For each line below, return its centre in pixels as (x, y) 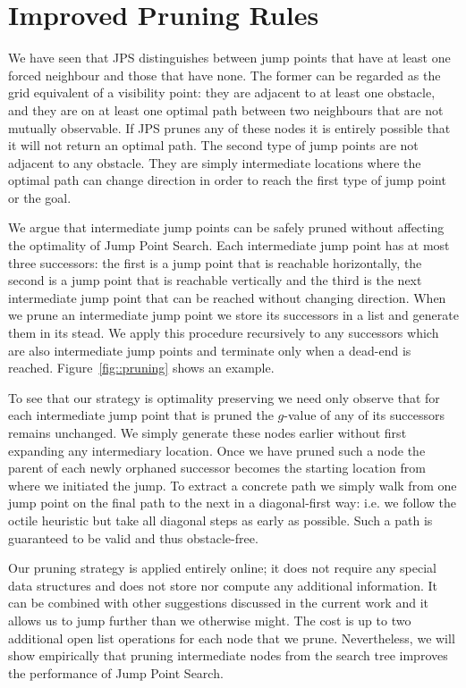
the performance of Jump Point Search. (116, 672)
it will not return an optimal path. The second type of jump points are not (213, 145)
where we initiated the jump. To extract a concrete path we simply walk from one (233, 485)
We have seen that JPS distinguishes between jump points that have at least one (229, 58)
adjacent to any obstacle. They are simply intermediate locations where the (215, 162)
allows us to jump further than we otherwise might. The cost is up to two (210, 620)
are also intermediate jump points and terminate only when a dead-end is (210, 350)
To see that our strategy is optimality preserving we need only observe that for (224, 397)
